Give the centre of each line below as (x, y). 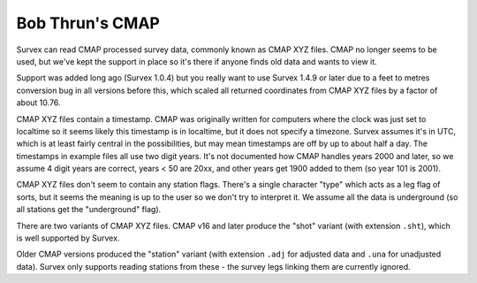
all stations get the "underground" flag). (89, 210)
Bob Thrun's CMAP (88, 23)
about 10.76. (38, 103)
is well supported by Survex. (68, 238)
